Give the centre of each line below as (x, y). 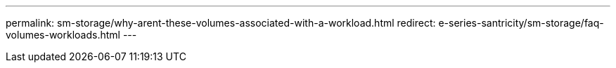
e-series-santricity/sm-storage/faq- (521, 23)
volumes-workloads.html (63, 35)
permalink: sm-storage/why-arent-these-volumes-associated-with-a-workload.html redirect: (221, 23)
